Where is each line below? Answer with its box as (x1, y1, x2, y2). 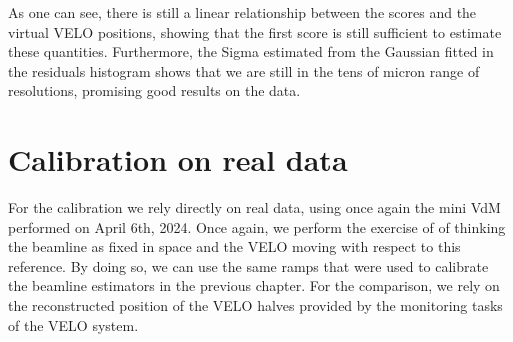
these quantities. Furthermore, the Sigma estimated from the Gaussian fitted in (8, 41, 494, 62)
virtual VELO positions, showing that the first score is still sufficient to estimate (8, 21, 502, 42)
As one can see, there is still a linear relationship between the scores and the (8, 2, 477, 22)
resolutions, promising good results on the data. (8, 80, 301, 101)
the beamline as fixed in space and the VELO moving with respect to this (8, 236, 461, 257)
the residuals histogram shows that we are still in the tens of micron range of (8, 60, 480, 81)
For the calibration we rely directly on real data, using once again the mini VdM (8, 197, 501, 218)
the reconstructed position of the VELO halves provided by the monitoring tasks (8, 295, 503, 316)
